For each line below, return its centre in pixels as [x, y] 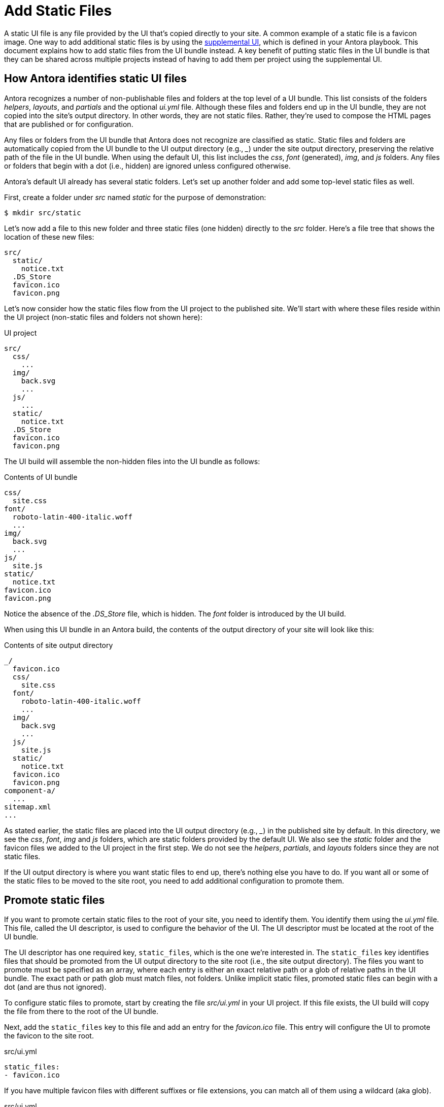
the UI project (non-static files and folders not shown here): [103, 317]
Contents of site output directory [59, 645]
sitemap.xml [28, 807]
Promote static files [55, 900]
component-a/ [30, 790]
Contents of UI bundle [41, 477]
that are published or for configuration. [69, 124]
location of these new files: [49, 237]
